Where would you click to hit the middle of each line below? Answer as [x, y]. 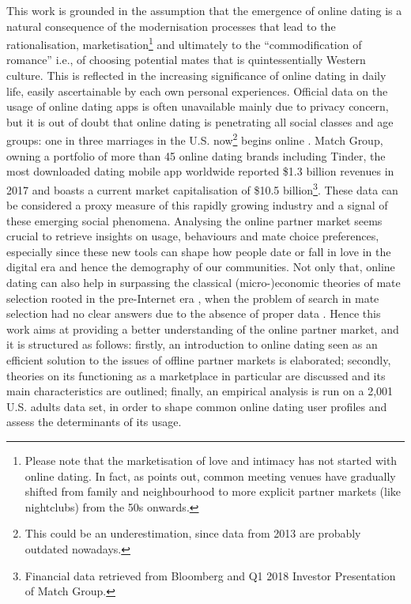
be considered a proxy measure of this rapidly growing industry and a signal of [197, 205]
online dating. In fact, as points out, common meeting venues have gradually [210, 476]
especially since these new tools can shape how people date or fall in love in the [199, 251]
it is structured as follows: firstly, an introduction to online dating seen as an [192, 344]
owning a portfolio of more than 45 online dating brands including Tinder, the [196, 155]
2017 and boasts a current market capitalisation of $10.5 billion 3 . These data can [202, 188]
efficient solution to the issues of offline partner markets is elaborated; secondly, [199, 360]
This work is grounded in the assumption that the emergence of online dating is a [204, 10]
